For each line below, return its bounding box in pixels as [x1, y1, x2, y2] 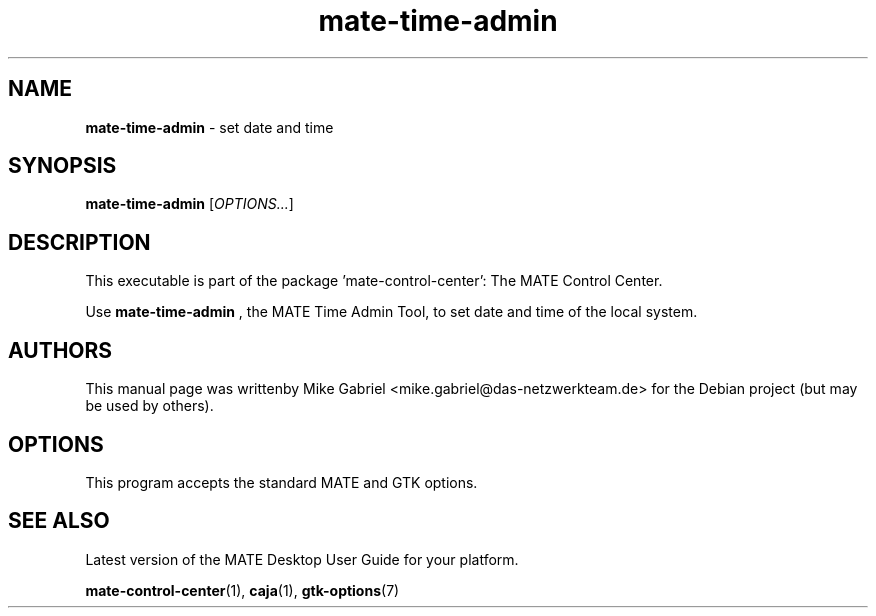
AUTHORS [8, 337, 113, 363]
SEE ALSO [8, 508, 110, 534]
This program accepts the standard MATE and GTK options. [85, 473, 478, 491]
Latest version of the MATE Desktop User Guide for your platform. [85, 550, 519, 568]
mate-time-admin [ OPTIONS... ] [85, 195, 294, 213]
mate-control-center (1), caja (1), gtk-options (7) [85, 581, 400, 599]
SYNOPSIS [8, 153, 117, 179]
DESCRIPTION [8, 229, 151, 255]
